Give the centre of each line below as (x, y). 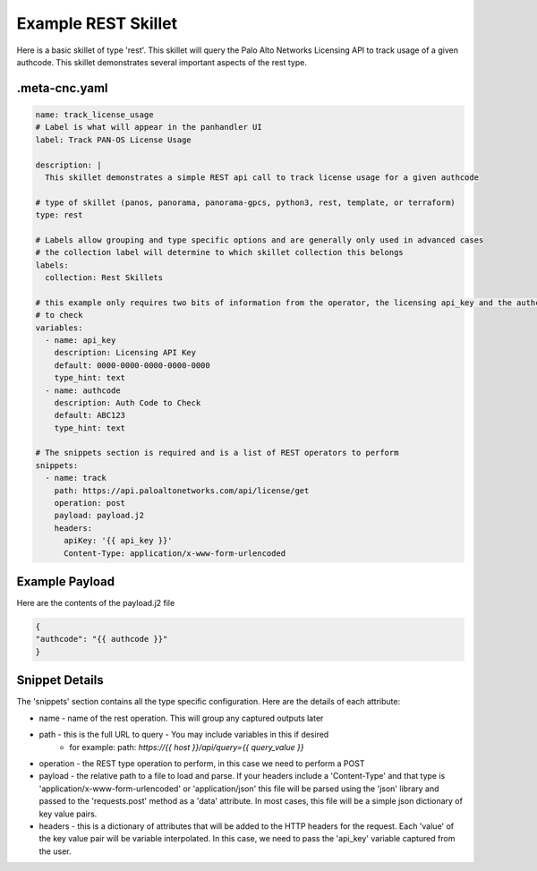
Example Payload (66, 582)
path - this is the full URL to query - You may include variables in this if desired (184, 735)
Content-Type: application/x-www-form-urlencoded (175, 553)
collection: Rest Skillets (104, 278)
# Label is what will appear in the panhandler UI (149, 127)
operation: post (89, 503)
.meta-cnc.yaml (62, 88)
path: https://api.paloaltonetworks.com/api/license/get (182, 491)
